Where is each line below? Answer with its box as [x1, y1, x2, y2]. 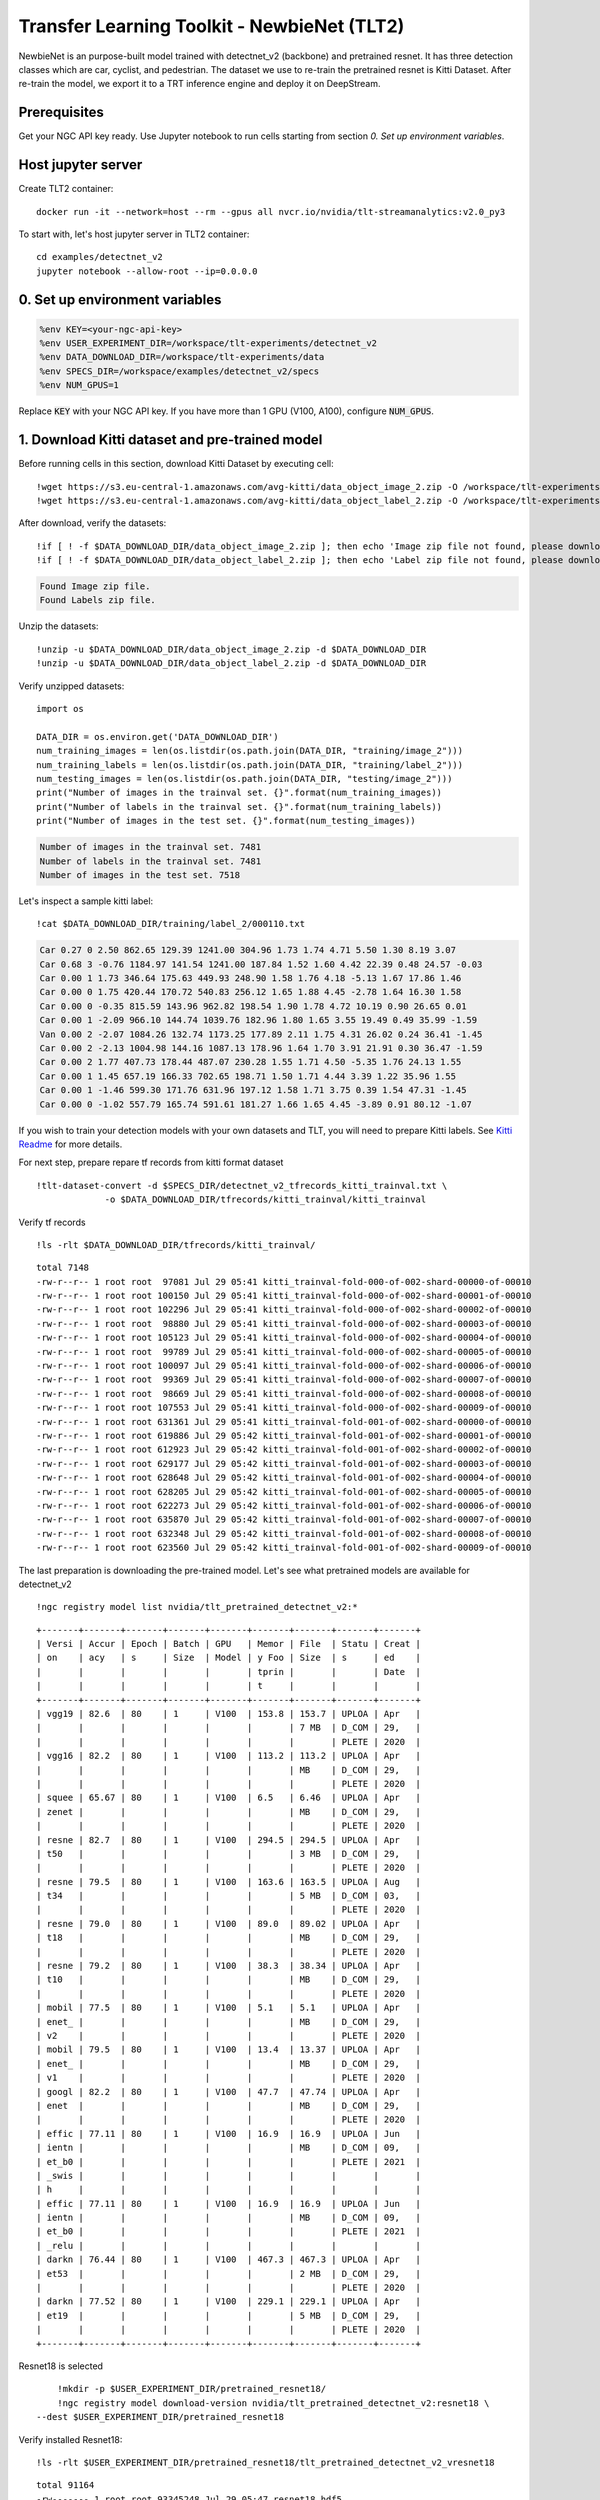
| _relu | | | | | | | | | [36, 2240, 422, 2251]
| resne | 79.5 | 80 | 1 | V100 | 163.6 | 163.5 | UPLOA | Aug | [36, 1876, 422, 1887]
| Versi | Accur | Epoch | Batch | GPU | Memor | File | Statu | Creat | [36, 1638, 422, 1650]
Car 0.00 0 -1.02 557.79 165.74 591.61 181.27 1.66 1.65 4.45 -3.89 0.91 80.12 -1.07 [39, 1098, 472, 1110]
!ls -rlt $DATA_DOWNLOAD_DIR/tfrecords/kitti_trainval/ [36, 1239, 316, 1250]
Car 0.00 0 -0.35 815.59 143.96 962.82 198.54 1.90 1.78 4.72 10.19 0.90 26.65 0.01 [39, 1000, 467, 1012]
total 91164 [36, 2480, 95, 2491]
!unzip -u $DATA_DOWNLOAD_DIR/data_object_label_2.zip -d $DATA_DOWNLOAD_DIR [36, 658, 427, 669]
